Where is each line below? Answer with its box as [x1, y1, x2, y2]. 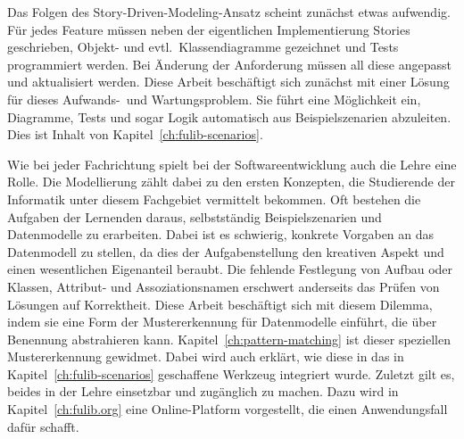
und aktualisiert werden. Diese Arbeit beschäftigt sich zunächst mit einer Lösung [7, 72, 450, 91]
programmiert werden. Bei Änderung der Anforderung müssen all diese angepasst [7, 54, 452, 73]
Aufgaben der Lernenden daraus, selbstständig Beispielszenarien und [7, 207, 382, 226]
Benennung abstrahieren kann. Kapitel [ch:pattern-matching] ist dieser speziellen [7, 329, 451, 348]
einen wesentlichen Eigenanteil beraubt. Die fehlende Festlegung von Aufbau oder [7, 260, 453, 278]
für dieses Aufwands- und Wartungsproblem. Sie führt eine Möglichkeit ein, [7, 89, 421, 108]
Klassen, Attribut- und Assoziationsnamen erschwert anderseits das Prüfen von [7, 277, 440, 295]
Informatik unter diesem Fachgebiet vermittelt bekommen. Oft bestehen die [7, 189, 421, 208]
